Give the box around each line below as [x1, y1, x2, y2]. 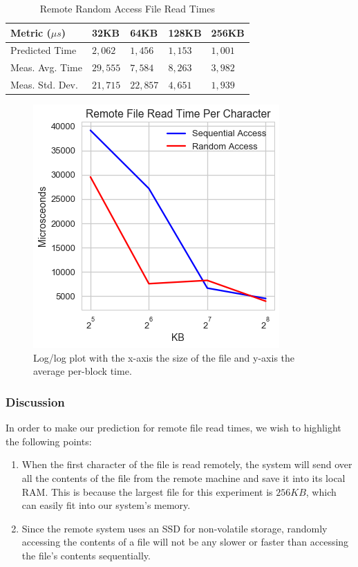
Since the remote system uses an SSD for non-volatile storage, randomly [21, 521, 328, 535]
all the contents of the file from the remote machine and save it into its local [21, 471, 346, 485]
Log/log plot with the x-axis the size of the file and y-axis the [33, 350, 295, 364]
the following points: [6, 434, 92, 448]
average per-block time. [33, 364, 132, 378]
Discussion [6, 393, 65, 410]
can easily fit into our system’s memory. [21, 498, 191, 512]
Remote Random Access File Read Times [39, 1, 216, 15]
